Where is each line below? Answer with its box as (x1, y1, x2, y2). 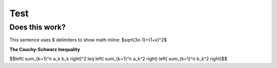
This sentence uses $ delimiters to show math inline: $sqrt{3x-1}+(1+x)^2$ (9, 37, 167, 43)
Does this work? (9, 22, 66, 32)
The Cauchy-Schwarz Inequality (9, 46, 81, 52)
